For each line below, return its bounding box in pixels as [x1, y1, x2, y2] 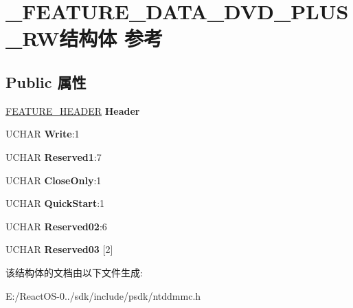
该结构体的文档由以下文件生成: [5, 265, 143, 279]
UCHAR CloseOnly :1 [5, 173, 102, 187]
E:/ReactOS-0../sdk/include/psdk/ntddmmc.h [5, 288, 201, 302]
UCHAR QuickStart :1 [5, 196, 105, 210]
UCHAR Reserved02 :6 [5, 219, 107, 233]
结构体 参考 [59, 24, 163, 52]
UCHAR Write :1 [5, 126, 80, 141]
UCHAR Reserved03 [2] [5, 242, 113, 256]
